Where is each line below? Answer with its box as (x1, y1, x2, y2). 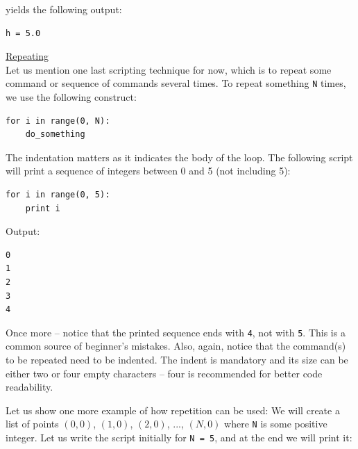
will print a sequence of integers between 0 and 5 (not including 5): (6, 163, 291, 178)
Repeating (6, 49, 49, 63)
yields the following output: (6, 2, 122, 16)
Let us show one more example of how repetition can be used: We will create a (6, 402, 340, 417)
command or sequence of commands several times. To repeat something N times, (6, 76, 346, 90)
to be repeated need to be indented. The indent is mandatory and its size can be (6, 352, 348, 366)
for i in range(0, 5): (6, 190, 110, 199)
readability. (6, 379, 53, 394)
